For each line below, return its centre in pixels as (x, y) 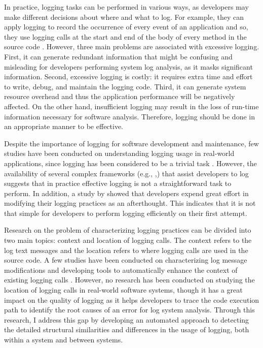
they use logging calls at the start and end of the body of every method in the (125, 36)
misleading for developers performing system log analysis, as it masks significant (128, 66)
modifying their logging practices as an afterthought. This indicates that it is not (130, 203)
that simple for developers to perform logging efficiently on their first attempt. (126, 213)
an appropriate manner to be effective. (64, 126)
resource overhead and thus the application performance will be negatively (120, 96)
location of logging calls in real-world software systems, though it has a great (123, 290)
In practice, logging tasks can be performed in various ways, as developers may (126, 7)
